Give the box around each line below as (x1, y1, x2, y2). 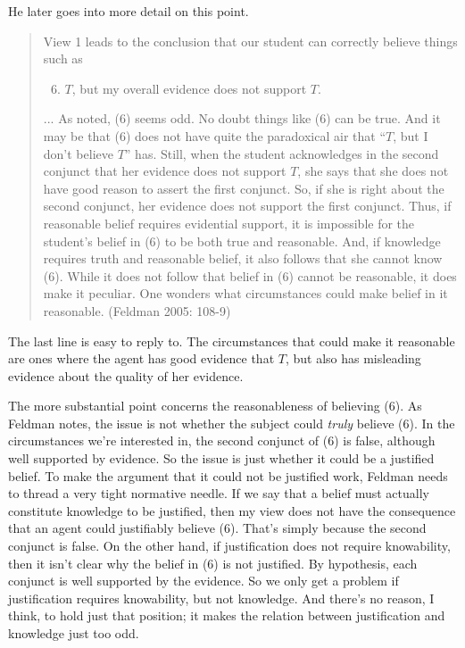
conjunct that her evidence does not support (43, 162, 286, 180)
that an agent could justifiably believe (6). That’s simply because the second (8, 519, 427, 537)
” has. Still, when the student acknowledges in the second (124, 144, 439, 162)
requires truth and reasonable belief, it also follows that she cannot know (43, 249, 443, 268)
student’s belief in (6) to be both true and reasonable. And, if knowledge (43, 231, 441, 250)
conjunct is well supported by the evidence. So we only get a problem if (8, 571, 399, 590)
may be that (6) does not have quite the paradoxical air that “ (43, 126, 386, 145)
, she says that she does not (297, 162, 449, 180)
